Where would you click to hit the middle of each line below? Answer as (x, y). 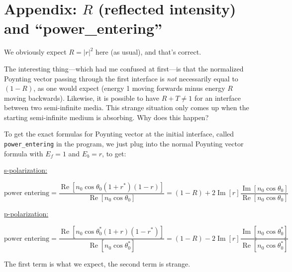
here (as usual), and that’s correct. (148, 52)
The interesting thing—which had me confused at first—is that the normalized (124, 68)
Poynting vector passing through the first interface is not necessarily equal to (121, 78)
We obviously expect (35, 52)
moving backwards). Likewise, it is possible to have (82, 98)
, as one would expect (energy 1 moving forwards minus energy (129, 88)
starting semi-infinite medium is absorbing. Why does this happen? (106, 117)
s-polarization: (26, 170)
